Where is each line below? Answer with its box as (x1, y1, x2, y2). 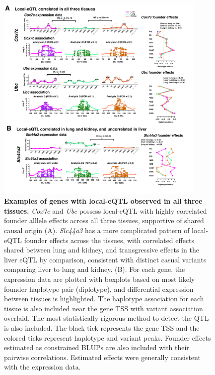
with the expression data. (4, 362, 81, 372)
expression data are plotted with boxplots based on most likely (4, 273, 195, 284)
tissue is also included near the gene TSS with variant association (4, 303, 203, 313)
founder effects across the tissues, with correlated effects (24, 235, 195, 245)
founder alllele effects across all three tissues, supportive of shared (4, 215, 204, 226)
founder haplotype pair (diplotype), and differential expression (4, 283, 194, 294)
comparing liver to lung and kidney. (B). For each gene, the (4, 264, 185, 274)
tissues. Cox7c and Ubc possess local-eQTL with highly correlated (4, 205, 207, 216)
